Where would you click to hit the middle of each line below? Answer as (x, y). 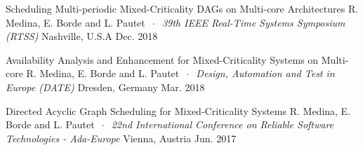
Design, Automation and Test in (265, 73)
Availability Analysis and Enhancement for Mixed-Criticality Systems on (162, 59)
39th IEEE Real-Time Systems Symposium (253, 22)
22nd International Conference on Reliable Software (223, 124)
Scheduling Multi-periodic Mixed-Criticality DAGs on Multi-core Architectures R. (182, 8)
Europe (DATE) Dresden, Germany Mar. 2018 (105, 87)
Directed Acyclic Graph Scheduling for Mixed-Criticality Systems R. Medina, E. (178, 110)
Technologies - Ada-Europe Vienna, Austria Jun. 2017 (121, 138)
